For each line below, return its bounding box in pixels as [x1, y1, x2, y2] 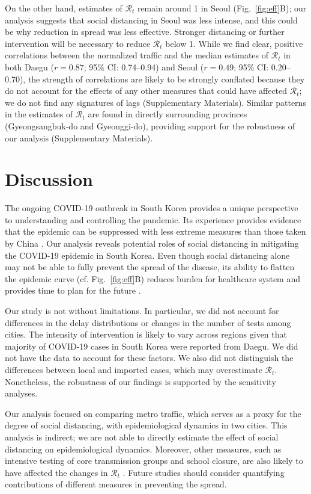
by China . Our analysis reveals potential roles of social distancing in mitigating [5, 237, 299, 250]
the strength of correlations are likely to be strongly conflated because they [28, 72, 305, 85]
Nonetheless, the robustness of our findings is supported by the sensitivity [5, 375, 277, 387]
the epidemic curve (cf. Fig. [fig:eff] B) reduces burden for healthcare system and [5, 272, 300, 285]
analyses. [5, 387, 38, 400]
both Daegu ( [5, 60, 54, 73]
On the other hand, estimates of [5, 2, 122, 14]
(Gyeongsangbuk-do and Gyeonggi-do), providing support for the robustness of [5, 119, 295, 132]
